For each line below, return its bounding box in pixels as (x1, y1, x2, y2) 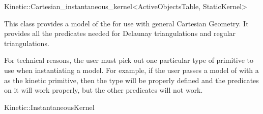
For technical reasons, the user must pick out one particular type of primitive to (4, 55, 253, 65)
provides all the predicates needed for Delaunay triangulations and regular (4, 28, 236, 39)
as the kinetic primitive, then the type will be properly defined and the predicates (4, 74, 259, 85)
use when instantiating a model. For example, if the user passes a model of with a (4, 64, 259, 75)
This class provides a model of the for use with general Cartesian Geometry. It (4, 18, 249, 28)
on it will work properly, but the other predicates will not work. (4, 85, 203, 95)
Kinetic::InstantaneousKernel (4, 101, 95, 112)
